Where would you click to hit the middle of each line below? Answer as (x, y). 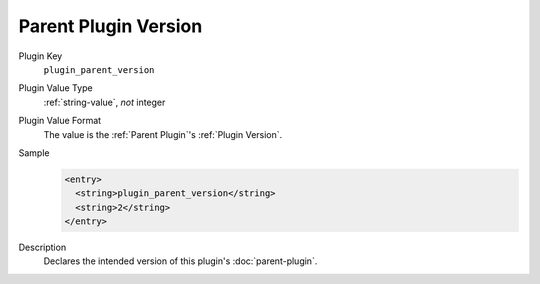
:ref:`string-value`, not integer (104, 102)
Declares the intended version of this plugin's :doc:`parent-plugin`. (180, 261)
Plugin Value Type (56, 88)
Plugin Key (40, 56)
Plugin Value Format (60, 121)
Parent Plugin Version (110, 26)
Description (42, 247)
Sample (34, 152)
